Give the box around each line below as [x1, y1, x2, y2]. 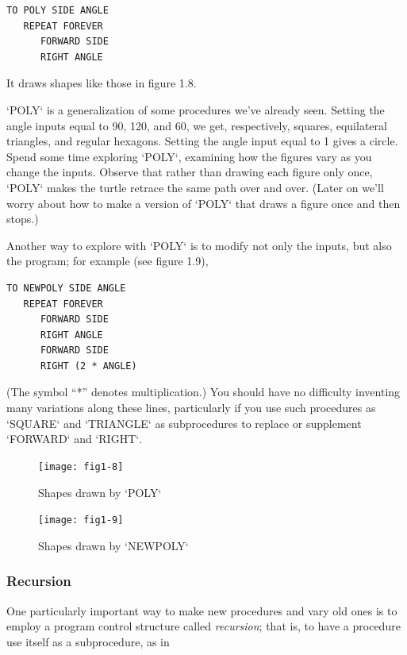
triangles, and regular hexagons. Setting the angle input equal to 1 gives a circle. [6, 133, 398, 149]
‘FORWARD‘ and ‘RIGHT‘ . [6, 430, 143, 447]
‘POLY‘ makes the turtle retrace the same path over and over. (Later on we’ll [6, 179, 384, 195]
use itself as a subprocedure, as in [6, 633, 170, 649]
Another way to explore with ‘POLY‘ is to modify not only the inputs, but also [6, 237, 392, 253]
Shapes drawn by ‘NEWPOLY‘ [38, 537, 189, 553]
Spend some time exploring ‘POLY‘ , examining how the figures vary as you [6, 148, 372, 164]
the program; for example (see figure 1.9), [6, 252, 209, 269]
